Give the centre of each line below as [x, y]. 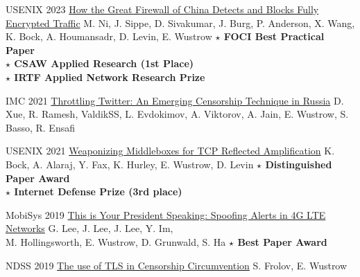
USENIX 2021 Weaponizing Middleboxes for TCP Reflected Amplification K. [170, 151]
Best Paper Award [282, 241]
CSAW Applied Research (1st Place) [104, 63]
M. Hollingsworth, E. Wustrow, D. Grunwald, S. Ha [116, 241]
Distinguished [299, 164]
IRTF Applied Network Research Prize [110, 77]
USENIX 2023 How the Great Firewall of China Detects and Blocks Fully [162, 9]
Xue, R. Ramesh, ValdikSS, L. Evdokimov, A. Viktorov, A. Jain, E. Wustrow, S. [177, 114]
